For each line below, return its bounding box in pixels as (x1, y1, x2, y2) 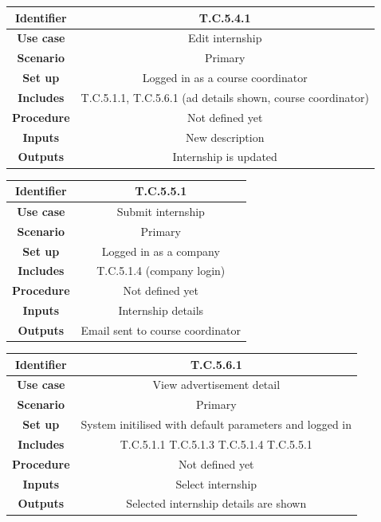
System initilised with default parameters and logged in (81, 416, 352, 433)
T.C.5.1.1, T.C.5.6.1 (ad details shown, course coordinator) (81, 88, 369, 105)
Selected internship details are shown (126, 495, 307, 512)
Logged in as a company (101, 242, 220, 259)
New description (185, 128, 265, 145)
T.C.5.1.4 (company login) (96, 262, 226, 279)
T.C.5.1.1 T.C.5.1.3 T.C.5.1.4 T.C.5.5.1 (120, 435, 312, 452)
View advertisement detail (152, 376, 281, 393)
